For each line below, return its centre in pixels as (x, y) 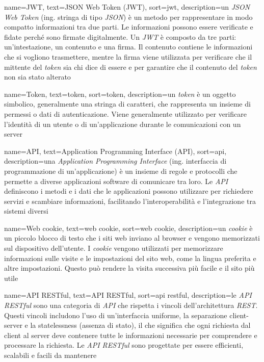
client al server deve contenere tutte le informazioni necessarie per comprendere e (131, 335)
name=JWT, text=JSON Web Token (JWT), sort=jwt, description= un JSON (127, 7)
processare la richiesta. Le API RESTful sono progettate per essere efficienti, (124, 345)
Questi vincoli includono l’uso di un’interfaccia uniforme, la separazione (116, 315)
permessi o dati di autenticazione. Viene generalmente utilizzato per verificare (125, 113)
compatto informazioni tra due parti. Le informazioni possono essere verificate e (129, 27)
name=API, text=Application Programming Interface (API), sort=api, (115, 151)
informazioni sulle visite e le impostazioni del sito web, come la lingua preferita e (130, 258)
